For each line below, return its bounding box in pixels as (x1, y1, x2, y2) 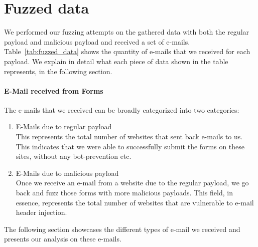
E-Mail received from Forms (4, 85, 103, 96)
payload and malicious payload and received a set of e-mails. (4, 36, 190, 47)
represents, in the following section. (4, 66, 112, 76)
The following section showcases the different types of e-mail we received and (4, 223, 240, 234)
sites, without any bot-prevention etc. (16, 151, 132, 161)
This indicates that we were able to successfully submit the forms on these (16, 141, 245, 151)
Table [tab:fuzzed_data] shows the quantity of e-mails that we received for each (4, 46, 250, 57)
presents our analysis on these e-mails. (4, 233, 121, 244)
